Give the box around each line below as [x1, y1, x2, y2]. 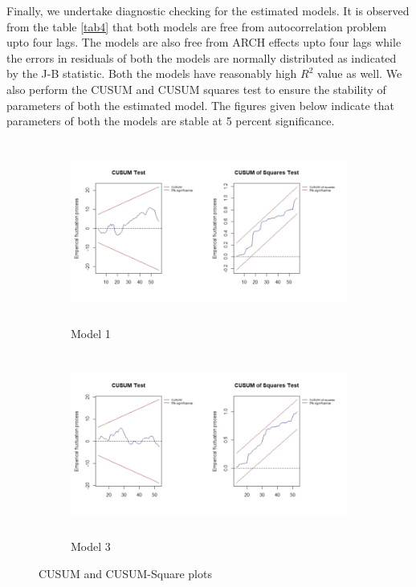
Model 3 [71, 538, 111, 555]
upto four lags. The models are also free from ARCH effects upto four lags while [6, 34, 402, 51]
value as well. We [317, 65, 402, 82]
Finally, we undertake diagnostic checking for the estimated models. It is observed [6, 2, 410, 18]
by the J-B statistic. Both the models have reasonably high [6, 65, 297, 82]
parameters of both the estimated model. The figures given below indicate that [6, 96, 394, 113]
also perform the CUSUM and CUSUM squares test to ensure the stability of [6, 80, 386, 97]
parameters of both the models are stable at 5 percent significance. [6, 112, 335, 129]
